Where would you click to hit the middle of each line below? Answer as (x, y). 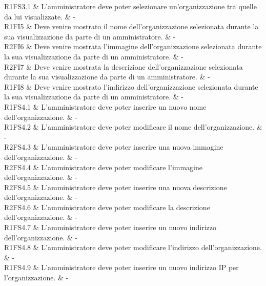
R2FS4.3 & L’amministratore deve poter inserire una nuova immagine (114, 147)
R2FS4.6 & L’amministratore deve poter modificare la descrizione (107, 207)
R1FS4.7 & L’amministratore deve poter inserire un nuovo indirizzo (110, 227)
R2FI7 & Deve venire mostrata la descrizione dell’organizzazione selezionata (124, 66)
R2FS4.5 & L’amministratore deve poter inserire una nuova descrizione (116, 187)
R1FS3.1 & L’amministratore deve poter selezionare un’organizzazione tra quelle (130, 6)
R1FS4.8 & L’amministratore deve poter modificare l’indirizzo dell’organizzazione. (133, 247)
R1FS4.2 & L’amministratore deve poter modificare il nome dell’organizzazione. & (133, 127)
